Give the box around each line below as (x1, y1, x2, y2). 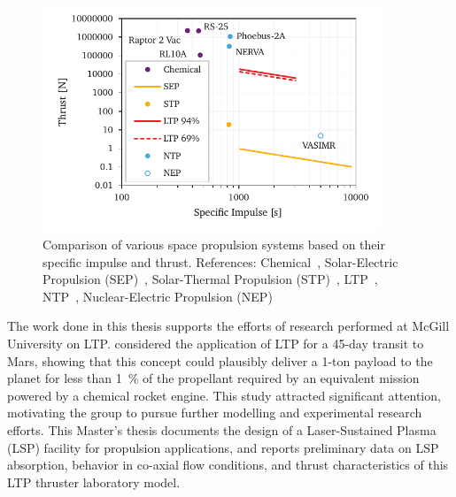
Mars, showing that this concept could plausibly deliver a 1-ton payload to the (7, 351, 433, 370)
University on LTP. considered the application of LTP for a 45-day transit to (7, 333, 424, 352)
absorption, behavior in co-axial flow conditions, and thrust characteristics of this (7, 455, 449, 474)
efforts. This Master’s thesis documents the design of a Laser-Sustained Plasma (7, 420, 437, 439)
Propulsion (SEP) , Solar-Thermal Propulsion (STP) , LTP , (43, 270, 378, 288)
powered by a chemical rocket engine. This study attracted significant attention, (7, 386, 441, 404)
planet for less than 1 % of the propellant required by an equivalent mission (7, 369, 420, 387)
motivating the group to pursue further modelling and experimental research (7, 403, 422, 422)
